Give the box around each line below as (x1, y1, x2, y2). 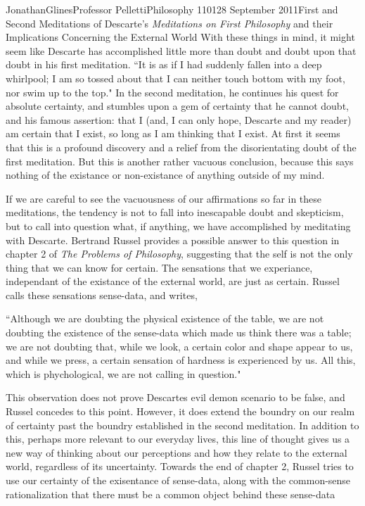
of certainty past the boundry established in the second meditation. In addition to (6, 417, 359, 432)
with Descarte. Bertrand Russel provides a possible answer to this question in (6, 232, 340, 247)
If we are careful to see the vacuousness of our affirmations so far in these (6, 191, 322, 205)
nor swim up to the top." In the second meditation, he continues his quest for (6, 84, 339, 99)
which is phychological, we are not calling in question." (6, 366, 241, 381)
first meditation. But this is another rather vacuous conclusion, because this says (6, 153, 354, 168)
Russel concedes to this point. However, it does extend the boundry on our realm (6, 404, 355, 419)
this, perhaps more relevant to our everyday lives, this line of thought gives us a (6, 431, 350, 446)
